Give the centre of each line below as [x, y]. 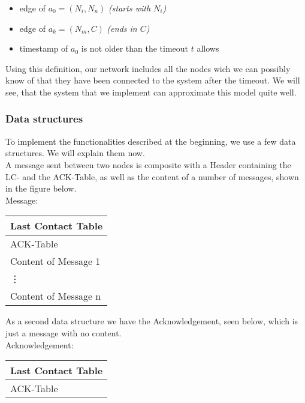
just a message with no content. [64, 332]
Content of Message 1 [55, 261]
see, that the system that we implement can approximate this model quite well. [151, 92]
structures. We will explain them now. [75, 153]
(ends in [122, 28]
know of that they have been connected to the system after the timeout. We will [153, 80]
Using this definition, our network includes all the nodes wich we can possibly [148, 68]
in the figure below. [41, 188]
